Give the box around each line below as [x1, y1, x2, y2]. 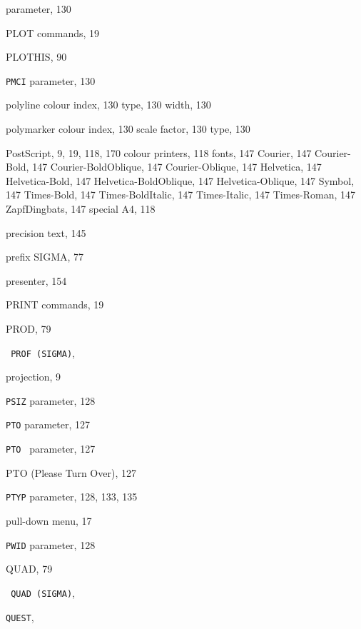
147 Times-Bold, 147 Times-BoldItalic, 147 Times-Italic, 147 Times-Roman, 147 [6, 187, 356, 202]
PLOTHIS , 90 [6, 49, 67, 64]
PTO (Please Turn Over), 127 [6, 465, 136, 480]
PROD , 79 [6, 321, 51, 336]
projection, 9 [6, 369, 61, 384]
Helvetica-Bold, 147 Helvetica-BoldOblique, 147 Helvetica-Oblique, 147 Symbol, [6, 173, 355, 188]
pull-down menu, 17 [6, 513, 92, 528]
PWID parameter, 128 [6, 537, 96, 552]
